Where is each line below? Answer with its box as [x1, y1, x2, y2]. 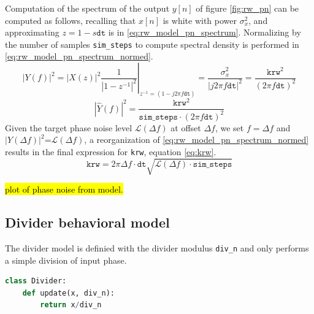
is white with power [163, 13, 237, 26]
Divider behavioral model [5, 213, 170, 232]
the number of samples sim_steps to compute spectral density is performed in [5, 37, 299, 50]
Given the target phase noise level [5, 121, 132, 134]
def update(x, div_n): [22, 288, 115, 297]
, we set [215, 121, 244, 134]
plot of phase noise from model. [5, 183, 123, 196]
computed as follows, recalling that [5, 13, 136, 26]
